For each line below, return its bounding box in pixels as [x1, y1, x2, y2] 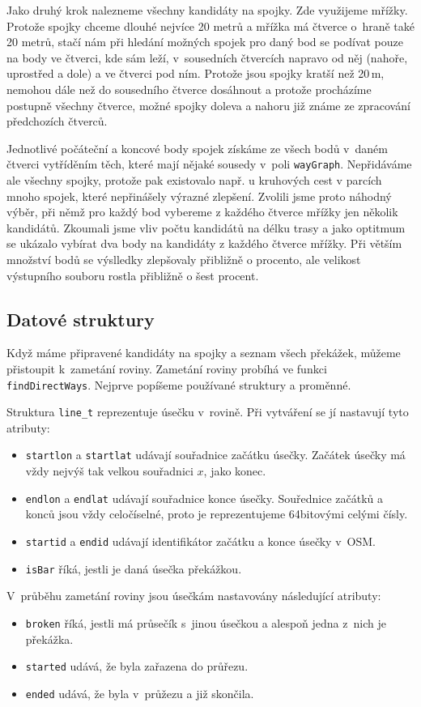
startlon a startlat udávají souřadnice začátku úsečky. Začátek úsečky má [25, 446, 406, 463]
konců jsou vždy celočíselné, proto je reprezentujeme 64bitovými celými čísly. [25, 505, 408, 522]
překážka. [25, 630, 74, 647]
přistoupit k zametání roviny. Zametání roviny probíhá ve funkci [6, 360, 327, 377]
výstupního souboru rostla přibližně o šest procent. [6, 266, 259, 283]
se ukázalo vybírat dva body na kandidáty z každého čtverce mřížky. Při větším [6, 235, 402, 252]
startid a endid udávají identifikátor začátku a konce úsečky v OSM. [25, 532, 376, 549]
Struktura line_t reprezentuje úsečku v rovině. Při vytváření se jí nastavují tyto [6, 403, 409, 420]
